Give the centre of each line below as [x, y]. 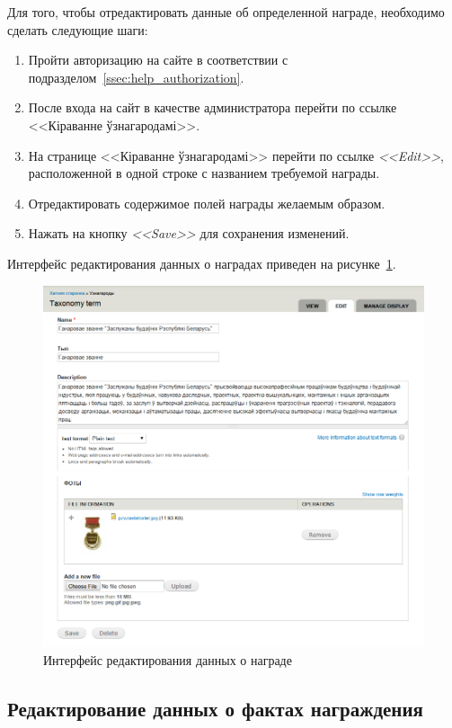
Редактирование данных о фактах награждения [215, 708]
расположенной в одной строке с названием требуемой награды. [204, 173]
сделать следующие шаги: [78, 29]
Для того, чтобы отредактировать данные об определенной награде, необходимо [226, 12]
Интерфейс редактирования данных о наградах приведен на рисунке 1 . [202, 263]
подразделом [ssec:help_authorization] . [136, 77]
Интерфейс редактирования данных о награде [168, 659]
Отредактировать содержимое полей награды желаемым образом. [207, 203]
